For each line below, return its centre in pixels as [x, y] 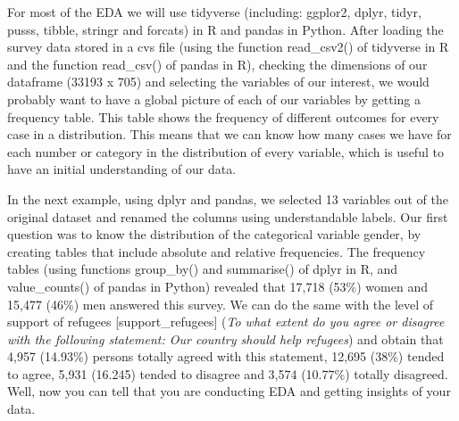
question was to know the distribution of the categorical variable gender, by [214, 234]
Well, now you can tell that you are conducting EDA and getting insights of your [229, 391]
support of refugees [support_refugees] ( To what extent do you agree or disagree [226, 322]
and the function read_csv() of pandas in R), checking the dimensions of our [217, 64]
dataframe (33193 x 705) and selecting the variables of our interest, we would [218, 82]
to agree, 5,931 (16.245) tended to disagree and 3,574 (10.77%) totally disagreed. [228, 373]
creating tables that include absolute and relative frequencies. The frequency [217, 251]
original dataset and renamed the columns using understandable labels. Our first [228, 216]
